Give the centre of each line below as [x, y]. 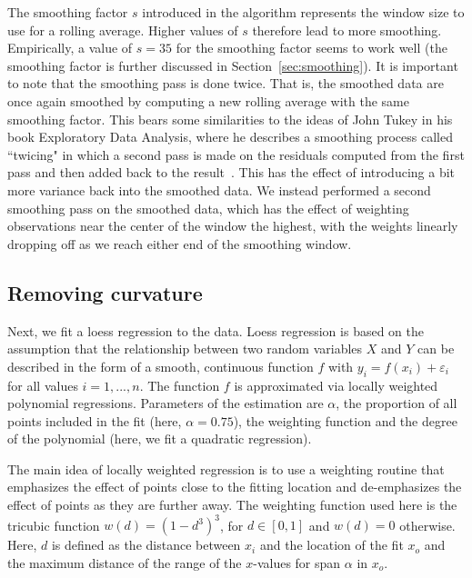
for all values [43, 385]
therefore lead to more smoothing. [347, 30]
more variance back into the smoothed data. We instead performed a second [219, 189]
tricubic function [54, 525]
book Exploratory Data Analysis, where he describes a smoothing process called [230, 137]
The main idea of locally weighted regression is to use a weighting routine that [226, 468]
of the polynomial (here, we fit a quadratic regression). [160, 438]
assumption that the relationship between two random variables [185, 349]
